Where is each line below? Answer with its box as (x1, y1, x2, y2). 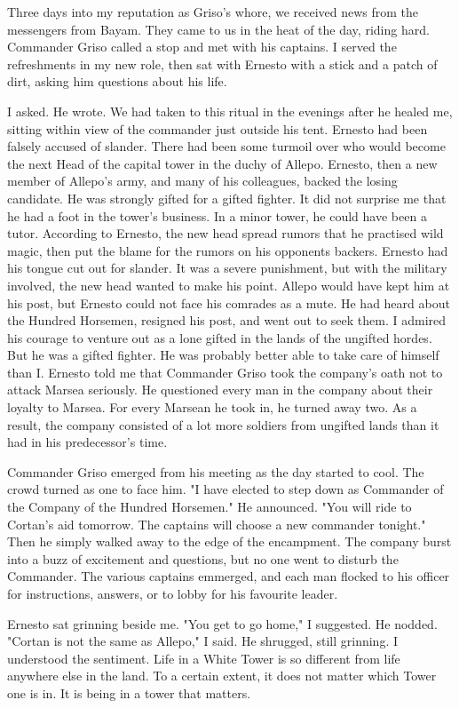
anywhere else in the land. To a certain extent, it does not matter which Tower (7, 666, 437, 685)
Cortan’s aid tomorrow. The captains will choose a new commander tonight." (7, 514, 426, 533)
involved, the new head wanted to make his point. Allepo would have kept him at (7, 275, 450, 294)
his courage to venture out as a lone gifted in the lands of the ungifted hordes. (7, 328, 432, 346)
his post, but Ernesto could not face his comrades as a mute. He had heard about (7, 293, 450, 312)
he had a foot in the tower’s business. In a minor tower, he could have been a (7, 206, 427, 225)
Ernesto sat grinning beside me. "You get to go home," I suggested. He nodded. (7, 614, 438, 632)
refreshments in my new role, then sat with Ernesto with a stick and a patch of (7, 54, 438, 73)
